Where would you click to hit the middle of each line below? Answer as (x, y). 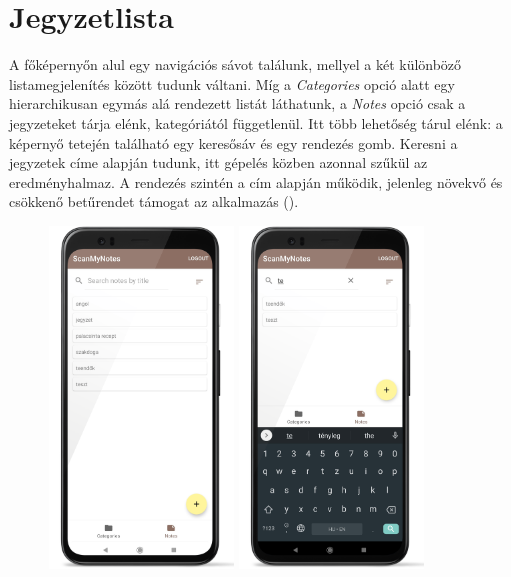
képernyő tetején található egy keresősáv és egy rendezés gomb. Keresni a (233, 142)
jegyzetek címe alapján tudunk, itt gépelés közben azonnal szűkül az (218, 162)
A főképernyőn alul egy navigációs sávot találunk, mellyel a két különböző (235, 64)
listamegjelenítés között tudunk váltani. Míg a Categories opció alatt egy (232, 83)
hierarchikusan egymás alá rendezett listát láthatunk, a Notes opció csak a (237, 103)
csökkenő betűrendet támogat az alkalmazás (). (154, 201)
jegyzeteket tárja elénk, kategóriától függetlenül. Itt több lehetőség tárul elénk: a (256, 122)
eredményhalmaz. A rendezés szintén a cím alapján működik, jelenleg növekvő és (256, 181)
